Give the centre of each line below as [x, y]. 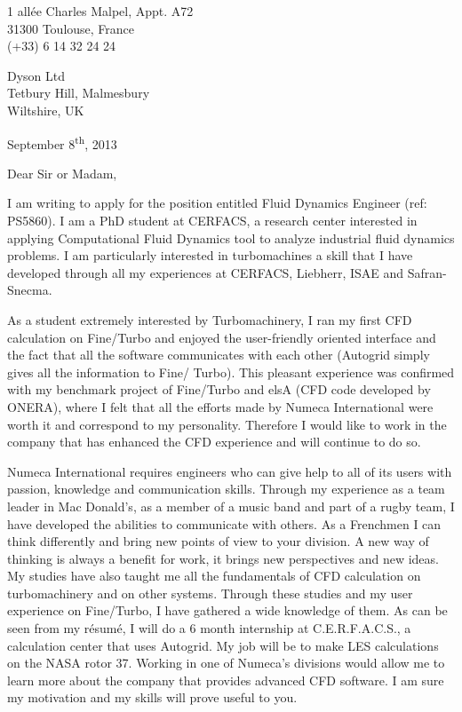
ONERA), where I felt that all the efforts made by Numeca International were [220, 406]
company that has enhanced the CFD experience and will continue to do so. [214, 442]
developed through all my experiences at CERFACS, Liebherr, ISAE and [206, 272]
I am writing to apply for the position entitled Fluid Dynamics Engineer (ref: [217, 203]
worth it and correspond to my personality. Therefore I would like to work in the [227, 424]
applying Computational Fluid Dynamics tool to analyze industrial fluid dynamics [231, 237]
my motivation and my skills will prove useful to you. [152, 697]
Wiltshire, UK [46, 110]
